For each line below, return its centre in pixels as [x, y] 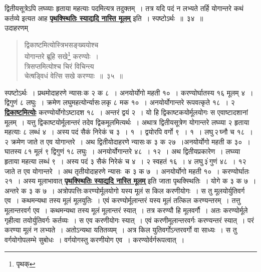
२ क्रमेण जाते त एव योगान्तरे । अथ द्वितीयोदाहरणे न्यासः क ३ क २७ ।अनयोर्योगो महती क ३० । [127, 141]
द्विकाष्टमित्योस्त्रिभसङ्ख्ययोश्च [61, 44]
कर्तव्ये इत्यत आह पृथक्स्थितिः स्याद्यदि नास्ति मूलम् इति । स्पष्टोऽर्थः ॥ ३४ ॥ [104, 18]
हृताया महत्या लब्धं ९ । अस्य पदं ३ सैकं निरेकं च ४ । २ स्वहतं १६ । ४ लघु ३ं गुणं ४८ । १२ [125, 161]
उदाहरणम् [16, 28]
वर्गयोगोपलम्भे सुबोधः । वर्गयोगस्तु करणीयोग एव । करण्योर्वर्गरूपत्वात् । [95, 239]
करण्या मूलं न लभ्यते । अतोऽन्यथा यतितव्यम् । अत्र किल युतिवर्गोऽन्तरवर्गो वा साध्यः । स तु [121, 230]
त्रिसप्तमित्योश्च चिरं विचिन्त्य [59, 66]
